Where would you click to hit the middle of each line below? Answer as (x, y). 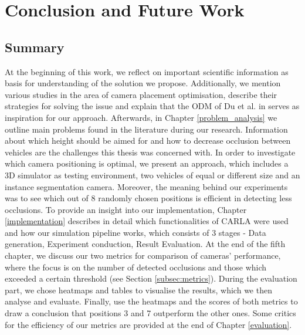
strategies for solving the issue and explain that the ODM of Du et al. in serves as (152, 106)
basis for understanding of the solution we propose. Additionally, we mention (143, 83)
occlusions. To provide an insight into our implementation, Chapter (126, 209)
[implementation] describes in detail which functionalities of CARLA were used (147, 221)
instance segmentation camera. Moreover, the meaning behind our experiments (146, 186)
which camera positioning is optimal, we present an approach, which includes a (147, 163)
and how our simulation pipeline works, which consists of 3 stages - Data (135, 232)
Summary (35, 47)
